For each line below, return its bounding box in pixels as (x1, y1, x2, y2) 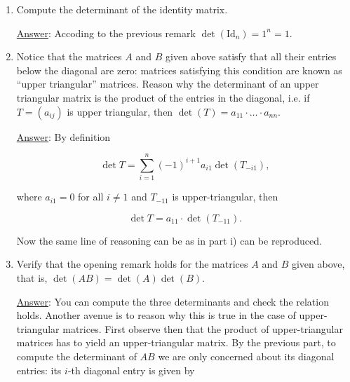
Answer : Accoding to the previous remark (16, 25, 196, 40)
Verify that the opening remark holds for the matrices (16, 257, 248, 271)
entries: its (16, 362, 62, 377)
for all (78, 189, 104, 204)
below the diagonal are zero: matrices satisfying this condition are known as (16, 62, 342, 77)
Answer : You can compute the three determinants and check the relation (16, 294, 329, 308)
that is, (16, 271, 48, 285)
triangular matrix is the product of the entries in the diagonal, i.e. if (16, 90, 310, 104)
